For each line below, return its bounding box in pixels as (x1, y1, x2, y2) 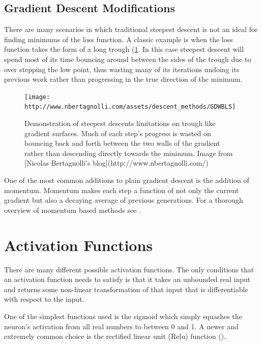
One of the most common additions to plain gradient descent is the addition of (4, 175, 249, 185)
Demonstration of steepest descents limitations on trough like (24, 118, 216, 129)
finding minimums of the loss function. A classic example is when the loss (4, 34, 233, 44)
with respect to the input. (4, 294, 84, 304)
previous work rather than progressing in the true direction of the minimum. (4, 74, 243, 84)
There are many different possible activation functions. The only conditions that (4, 264, 254, 274)
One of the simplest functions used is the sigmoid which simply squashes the (4, 310, 242, 321)
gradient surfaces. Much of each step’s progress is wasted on (24, 128, 211, 138)
